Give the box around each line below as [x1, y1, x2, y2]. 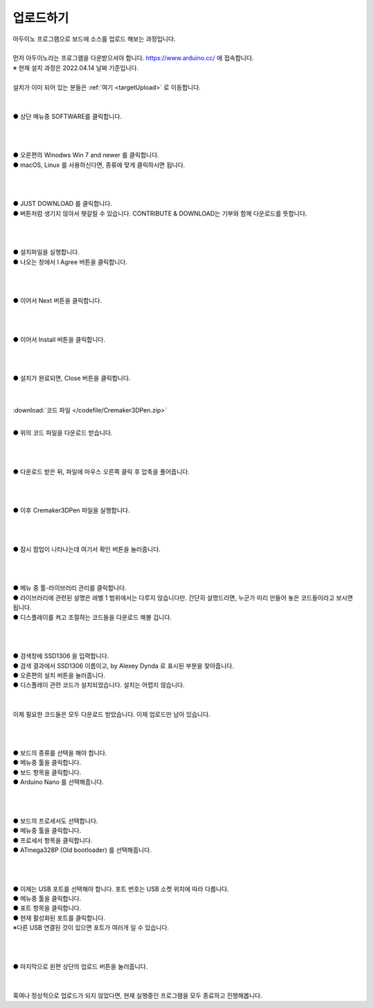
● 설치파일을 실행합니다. [12, 248, 80, 257]
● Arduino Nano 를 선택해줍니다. [12, 778, 104, 786]
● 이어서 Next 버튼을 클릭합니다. [12, 297, 103, 305]
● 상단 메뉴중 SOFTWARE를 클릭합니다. [12, 112, 123, 121]
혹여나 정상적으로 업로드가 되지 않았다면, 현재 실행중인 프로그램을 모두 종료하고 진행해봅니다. [12, 991, 262, 1000]
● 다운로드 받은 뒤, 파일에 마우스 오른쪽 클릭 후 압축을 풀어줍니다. [12, 467, 190, 476]
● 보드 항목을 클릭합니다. [12, 768, 82, 776]
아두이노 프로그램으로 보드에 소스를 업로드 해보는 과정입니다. [12, 35, 176, 43]
